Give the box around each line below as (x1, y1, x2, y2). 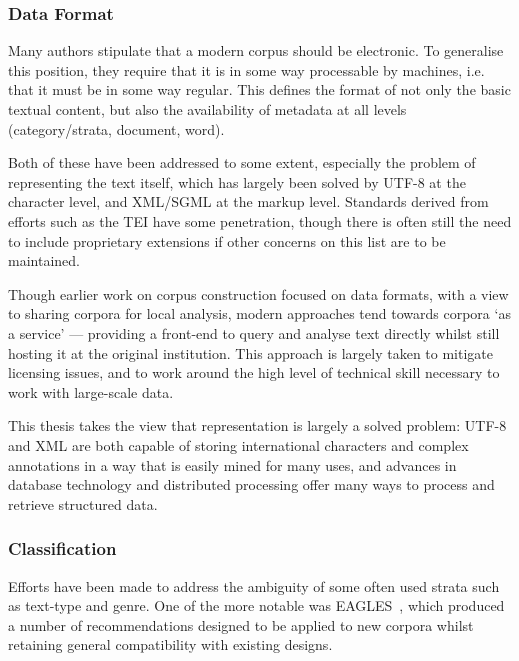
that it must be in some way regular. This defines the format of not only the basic (8, 79, 511, 100)
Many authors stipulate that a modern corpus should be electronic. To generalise (8, 40, 504, 61)
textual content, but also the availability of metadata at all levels (8, 99, 407, 119)
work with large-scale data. (8, 381, 174, 402)
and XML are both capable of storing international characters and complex (8, 434, 469, 455)
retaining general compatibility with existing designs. (8, 634, 333, 655)
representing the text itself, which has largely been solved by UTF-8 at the (8, 171, 466, 192)
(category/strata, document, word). (8, 118, 225, 139)
